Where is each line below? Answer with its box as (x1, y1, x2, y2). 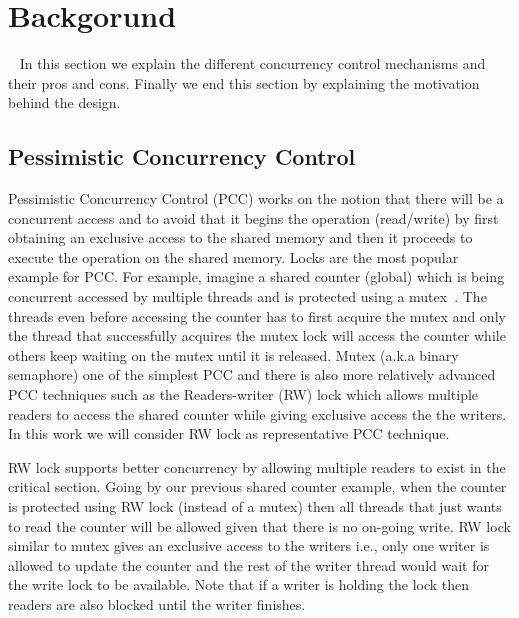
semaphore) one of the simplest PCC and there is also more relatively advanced (8, 364, 496, 385)
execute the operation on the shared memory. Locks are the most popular (8, 246, 459, 267)
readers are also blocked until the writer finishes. (8, 593, 306, 614)
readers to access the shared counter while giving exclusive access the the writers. (8, 403, 507, 424)
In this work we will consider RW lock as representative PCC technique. (8, 423, 450, 444)
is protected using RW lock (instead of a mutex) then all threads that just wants (8, 496, 502, 517)
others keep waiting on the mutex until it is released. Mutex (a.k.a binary (8, 344, 459, 365)
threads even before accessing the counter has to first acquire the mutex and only (8, 305, 506, 326)
